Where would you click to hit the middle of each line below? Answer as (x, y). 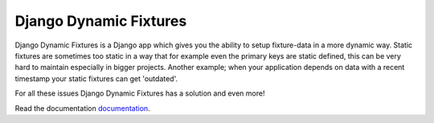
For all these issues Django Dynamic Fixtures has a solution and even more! (140, 93)
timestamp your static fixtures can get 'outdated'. (96, 78)
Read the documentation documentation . (82, 108)
